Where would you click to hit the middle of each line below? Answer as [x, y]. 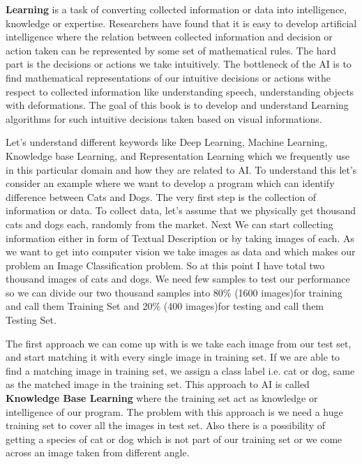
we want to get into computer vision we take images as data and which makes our [181, 252]
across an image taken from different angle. [98, 452]
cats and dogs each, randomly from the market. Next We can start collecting [169, 224]
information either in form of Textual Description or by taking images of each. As [180, 238]
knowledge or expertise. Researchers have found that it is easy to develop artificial [181, 23]
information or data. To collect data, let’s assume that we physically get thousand [181, 210]
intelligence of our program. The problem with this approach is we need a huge [174, 411]
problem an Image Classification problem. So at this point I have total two [165, 265]
